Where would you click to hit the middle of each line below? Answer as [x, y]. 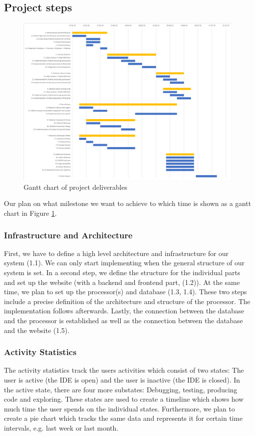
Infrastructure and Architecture [68, 235]
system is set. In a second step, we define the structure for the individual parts [122, 272]
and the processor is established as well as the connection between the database [124, 321]
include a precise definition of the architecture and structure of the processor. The [127, 301]
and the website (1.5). [37, 330]
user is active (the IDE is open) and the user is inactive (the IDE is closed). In [122, 380]
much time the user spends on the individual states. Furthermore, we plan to [119, 408]
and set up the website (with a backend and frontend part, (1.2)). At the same [122, 282]
